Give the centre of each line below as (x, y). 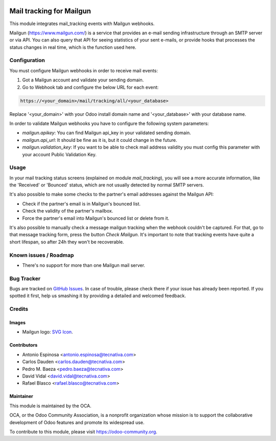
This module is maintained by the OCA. (50, 406)
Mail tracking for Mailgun (50, 11)
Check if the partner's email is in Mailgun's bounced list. (81, 204)
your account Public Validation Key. (59, 154)
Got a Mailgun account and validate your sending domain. (83, 80)
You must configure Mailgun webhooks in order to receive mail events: (84, 70)
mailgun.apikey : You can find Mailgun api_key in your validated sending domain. (107, 133)
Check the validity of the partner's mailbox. (68, 211)
